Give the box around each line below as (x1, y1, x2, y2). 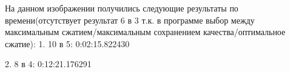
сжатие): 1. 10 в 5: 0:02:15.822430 (5, 37, 130, 50)
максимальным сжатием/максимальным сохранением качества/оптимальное (5, 25, 286, 38)
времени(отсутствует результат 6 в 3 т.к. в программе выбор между (5, 13, 255, 26)
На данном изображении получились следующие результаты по (5, 2, 238, 14)
